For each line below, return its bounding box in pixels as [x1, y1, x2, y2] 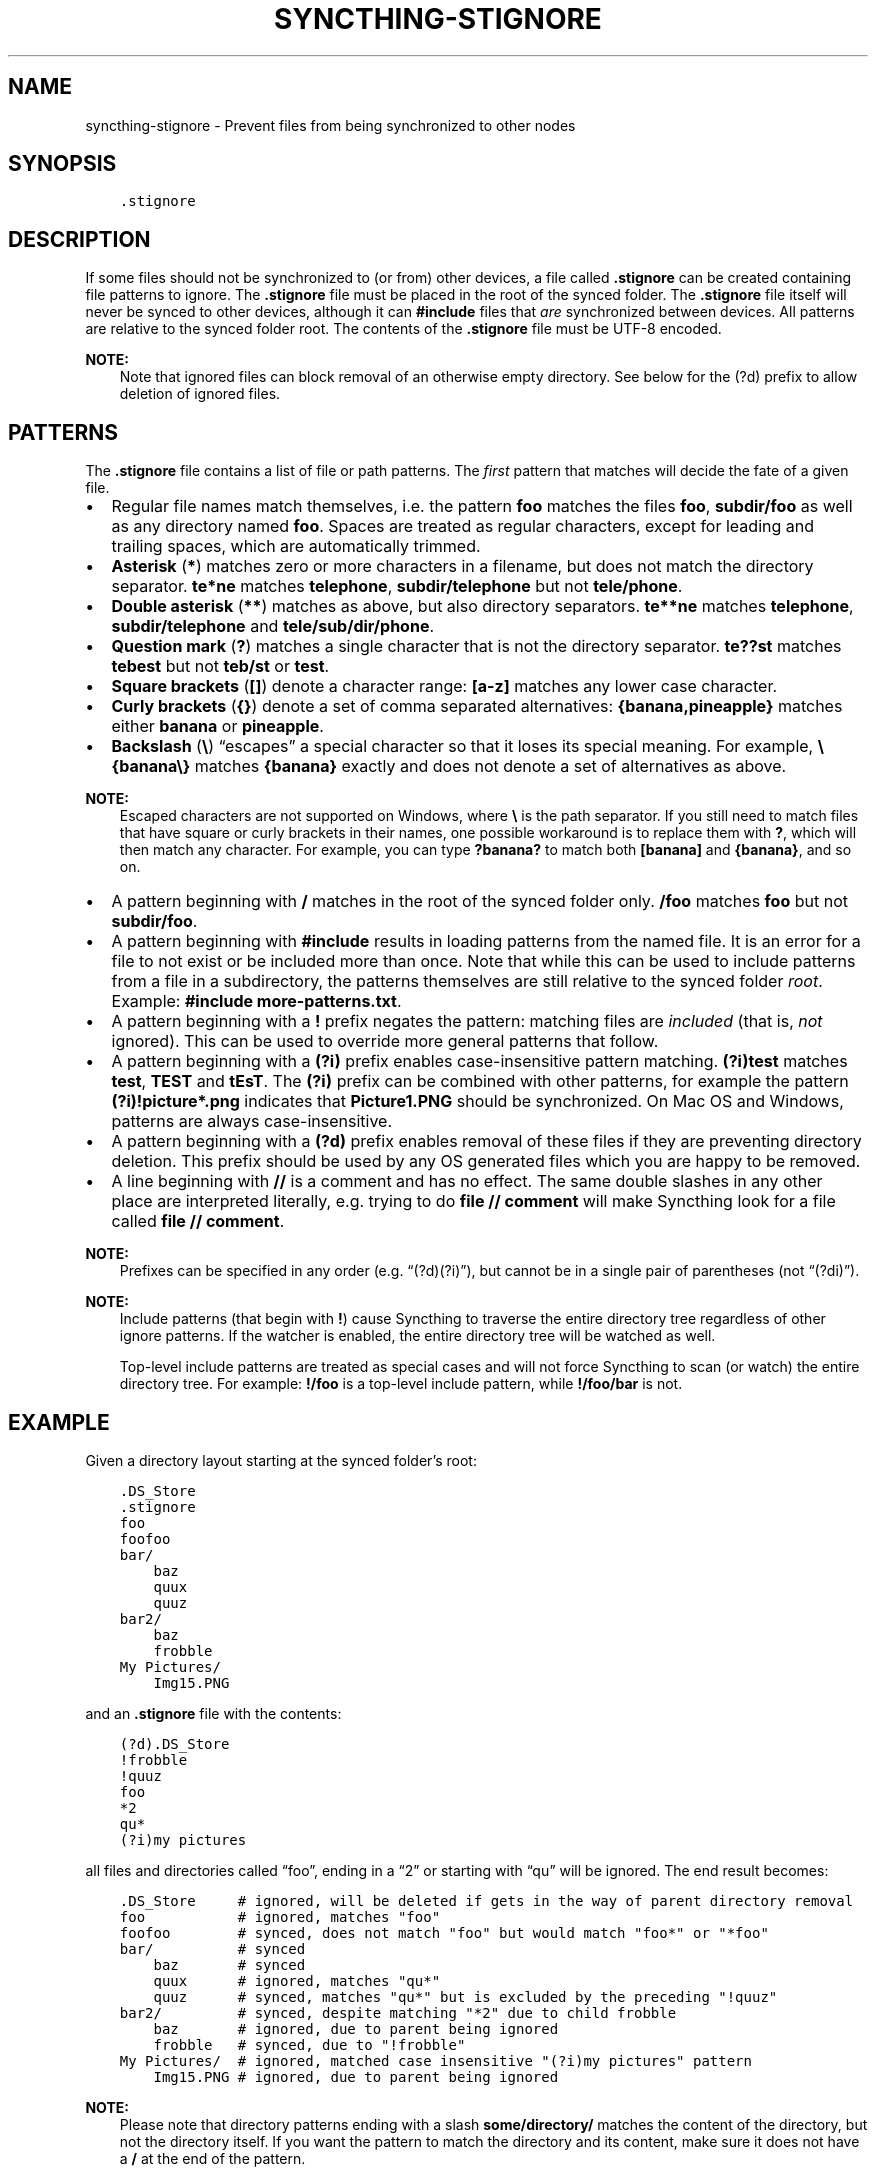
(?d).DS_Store [119, 1735, 230, 1752]
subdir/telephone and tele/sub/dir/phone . [111, 616, 435, 637]
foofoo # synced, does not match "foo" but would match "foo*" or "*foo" [119, 1924, 769, 1941]
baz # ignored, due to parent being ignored [153, 2020, 559, 2037]
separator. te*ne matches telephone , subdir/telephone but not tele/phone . [111, 576, 683, 597]
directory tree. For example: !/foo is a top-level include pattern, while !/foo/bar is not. [119, 1375, 683, 1393]
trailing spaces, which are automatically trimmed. [111, 536, 481, 557]
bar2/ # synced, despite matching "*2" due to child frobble [119, 2004, 677, 2021]
